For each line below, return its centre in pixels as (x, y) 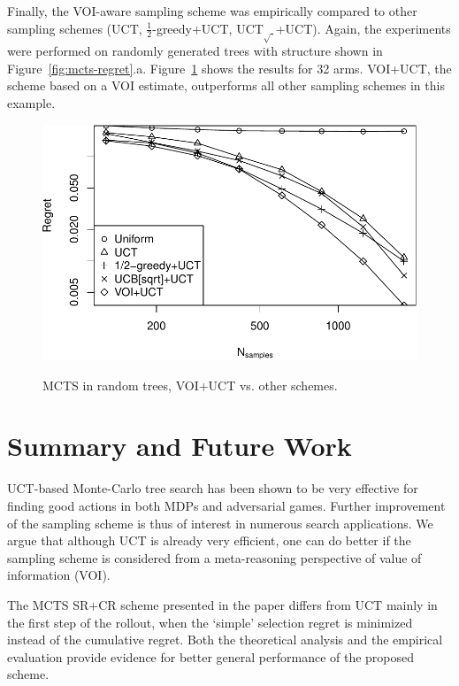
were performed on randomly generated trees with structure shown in (195, 51)
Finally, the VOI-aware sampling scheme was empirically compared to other (212, 11)
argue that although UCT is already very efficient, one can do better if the (209, 540)
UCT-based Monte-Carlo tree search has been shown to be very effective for (213, 488)
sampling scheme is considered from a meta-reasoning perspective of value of (214, 557)
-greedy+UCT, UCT (208, 28)
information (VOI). (59, 575)
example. (31, 102)
